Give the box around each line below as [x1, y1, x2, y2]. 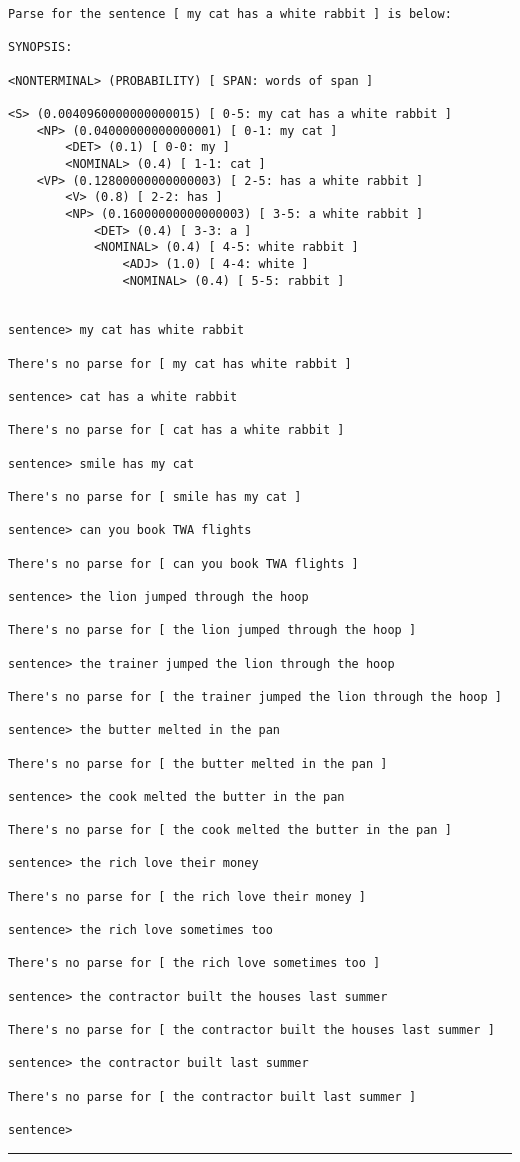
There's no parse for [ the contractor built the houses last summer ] [8, 1023, 495, 1038]
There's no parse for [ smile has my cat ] [8, 490, 302, 505]
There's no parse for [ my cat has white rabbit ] [8, 356, 352, 371]
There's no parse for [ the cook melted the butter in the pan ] [8, 823, 452, 838]
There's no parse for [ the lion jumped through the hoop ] [8, 623, 417, 638]
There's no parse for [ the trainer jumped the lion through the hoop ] [8, 689, 502, 704]
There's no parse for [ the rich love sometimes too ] [8, 956, 381, 971]
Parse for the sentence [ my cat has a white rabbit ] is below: [8, 7, 452, 21]
